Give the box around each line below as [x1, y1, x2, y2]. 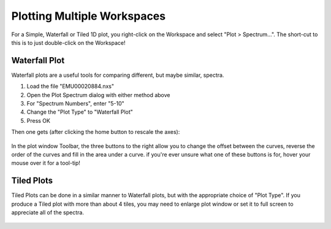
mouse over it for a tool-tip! [11, 160, 81, 167]
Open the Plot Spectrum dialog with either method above [26, 91, 170, 98]
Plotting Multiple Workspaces [11, 9, 165, 23]
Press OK [26, 117, 50, 124]
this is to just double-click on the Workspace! [11, 39, 126, 46]
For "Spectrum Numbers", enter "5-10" [26, 100, 125, 107]
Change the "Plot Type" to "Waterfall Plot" [26, 108, 133, 116]
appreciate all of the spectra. [11, 209, 84, 216]
